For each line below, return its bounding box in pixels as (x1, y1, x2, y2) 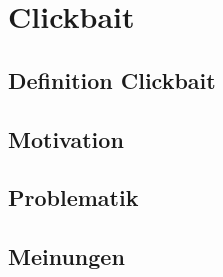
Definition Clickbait (8, 64, 216, 95)
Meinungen (8, 241, 125, 272)
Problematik (8, 182, 139, 213)
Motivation (8, 123, 124, 154)
